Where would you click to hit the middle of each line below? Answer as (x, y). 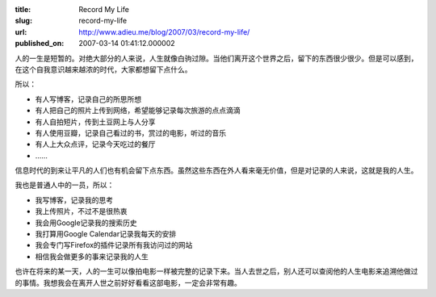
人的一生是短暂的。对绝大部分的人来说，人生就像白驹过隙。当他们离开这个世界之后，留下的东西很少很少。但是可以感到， (216, 58)
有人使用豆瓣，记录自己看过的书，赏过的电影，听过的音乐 (130, 132)
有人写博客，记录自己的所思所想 (88, 99)
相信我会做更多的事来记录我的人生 (92, 256)
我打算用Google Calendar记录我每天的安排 (106, 234)
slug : (23, 21)
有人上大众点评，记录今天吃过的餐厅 (95, 144)
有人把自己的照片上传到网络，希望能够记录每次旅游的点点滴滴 (138, 111)
